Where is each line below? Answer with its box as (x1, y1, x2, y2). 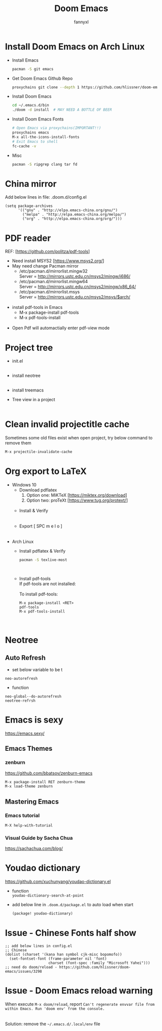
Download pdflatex (19, 487, 57, 493)
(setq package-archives (5, 203, 53, 209)
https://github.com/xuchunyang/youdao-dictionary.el (5, 879, 111, 884)
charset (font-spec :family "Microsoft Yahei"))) (48, 960, 150, 965)
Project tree (5, 342, 53, 353)
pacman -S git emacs (12, 67, 54, 71)
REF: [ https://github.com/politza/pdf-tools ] (5, 249, 90, 254)
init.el (12, 358, 23, 364)
